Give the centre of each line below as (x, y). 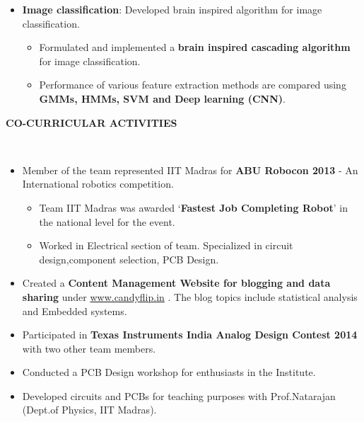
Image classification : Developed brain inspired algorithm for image (172, 9)
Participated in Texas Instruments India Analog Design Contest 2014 (190, 335)
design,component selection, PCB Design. (129, 259)
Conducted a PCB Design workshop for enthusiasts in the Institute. (169, 372)
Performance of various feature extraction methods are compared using (193, 85)
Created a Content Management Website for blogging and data (176, 283)
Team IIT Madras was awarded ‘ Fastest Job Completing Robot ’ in (193, 207)
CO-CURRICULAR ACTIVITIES (92, 122)
